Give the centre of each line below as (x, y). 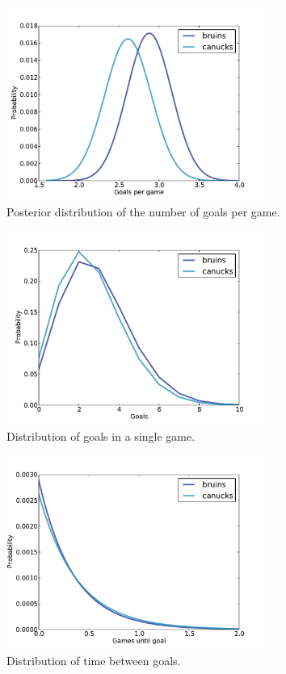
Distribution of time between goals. (94, 660)
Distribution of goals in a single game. (101, 435)
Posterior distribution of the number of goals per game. (143, 211)
